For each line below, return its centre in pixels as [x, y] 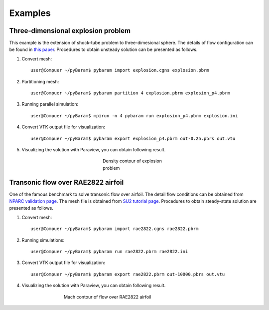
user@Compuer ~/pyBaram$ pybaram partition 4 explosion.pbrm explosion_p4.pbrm [130, 93]
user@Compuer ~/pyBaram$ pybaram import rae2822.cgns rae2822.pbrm [115, 229]
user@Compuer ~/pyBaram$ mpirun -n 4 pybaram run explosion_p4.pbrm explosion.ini [134, 116]
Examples [30, 13]
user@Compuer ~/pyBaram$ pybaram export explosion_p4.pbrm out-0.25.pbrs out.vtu [133, 138]
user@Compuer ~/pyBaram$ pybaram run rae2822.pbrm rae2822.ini [109, 251]
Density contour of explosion [132, 161]
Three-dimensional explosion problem [70, 31]
